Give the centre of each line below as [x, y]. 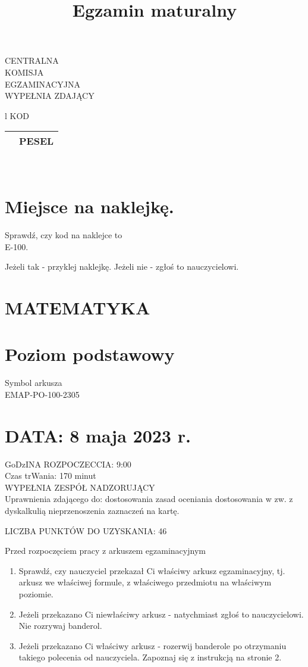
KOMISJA [24, 72]
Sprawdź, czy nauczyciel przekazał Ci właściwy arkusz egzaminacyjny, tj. [152, 570]
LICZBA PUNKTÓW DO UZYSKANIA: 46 [86, 530]
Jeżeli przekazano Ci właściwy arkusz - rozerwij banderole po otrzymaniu [153, 645]
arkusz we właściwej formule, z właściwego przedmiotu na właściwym [145, 582]
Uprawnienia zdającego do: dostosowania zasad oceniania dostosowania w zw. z [149, 499]
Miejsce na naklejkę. [89, 206]
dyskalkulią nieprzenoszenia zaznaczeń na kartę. [92, 511]
